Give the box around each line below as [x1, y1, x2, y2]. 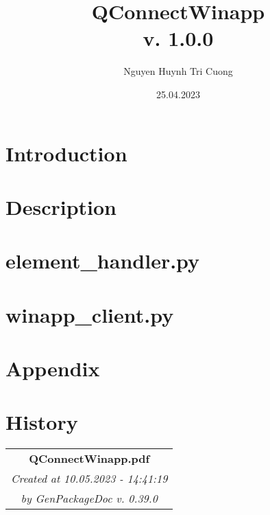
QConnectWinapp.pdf [29, 450, 150, 467]
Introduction [5, 139, 127, 167]
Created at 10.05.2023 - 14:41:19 [11, 470, 168, 487]
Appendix [5, 354, 100, 382]
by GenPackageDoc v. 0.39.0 [21, 490, 158, 507]
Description [5, 192, 117, 220]
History [5, 408, 78, 436]
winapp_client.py [5, 300, 174, 328]
